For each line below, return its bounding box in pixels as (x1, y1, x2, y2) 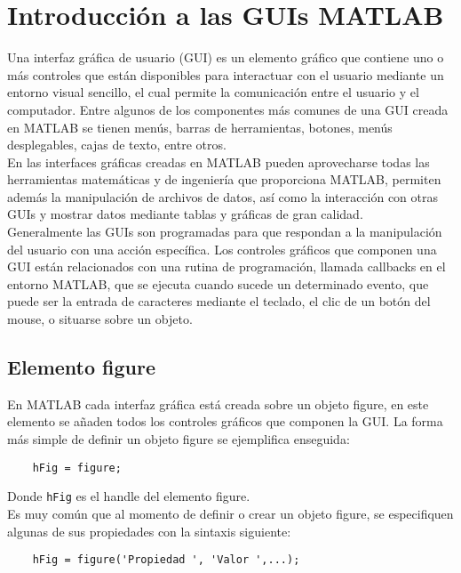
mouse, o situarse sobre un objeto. (7, 310, 193, 328)
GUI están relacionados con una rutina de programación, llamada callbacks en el (7, 257, 446, 276)
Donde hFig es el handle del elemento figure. (7, 487, 250, 505)
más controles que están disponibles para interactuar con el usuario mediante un (7, 65, 444, 84)
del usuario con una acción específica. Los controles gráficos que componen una (7, 239, 437, 258)
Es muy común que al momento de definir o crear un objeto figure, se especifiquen (7, 504, 454, 522)
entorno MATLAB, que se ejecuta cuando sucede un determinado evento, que (7, 274, 429, 293)
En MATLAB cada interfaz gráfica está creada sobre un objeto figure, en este (7, 394, 429, 413)
